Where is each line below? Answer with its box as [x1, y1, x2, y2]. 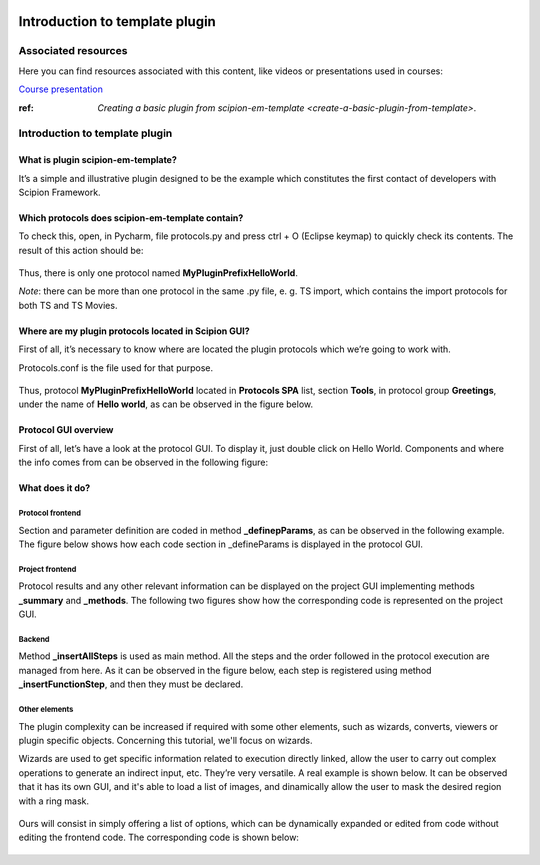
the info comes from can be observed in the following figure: [18, 456, 269, 469]
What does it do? [18, 482, 91, 494]
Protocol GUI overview [18, 424, 114, 436]
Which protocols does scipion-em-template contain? [18, 211, 244, 224]
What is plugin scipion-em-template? [18, 154, 177, 166]
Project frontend [18, 564, 77, 574]
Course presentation [18, 83, 104, 95]
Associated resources [18, 44, 128, 58]
